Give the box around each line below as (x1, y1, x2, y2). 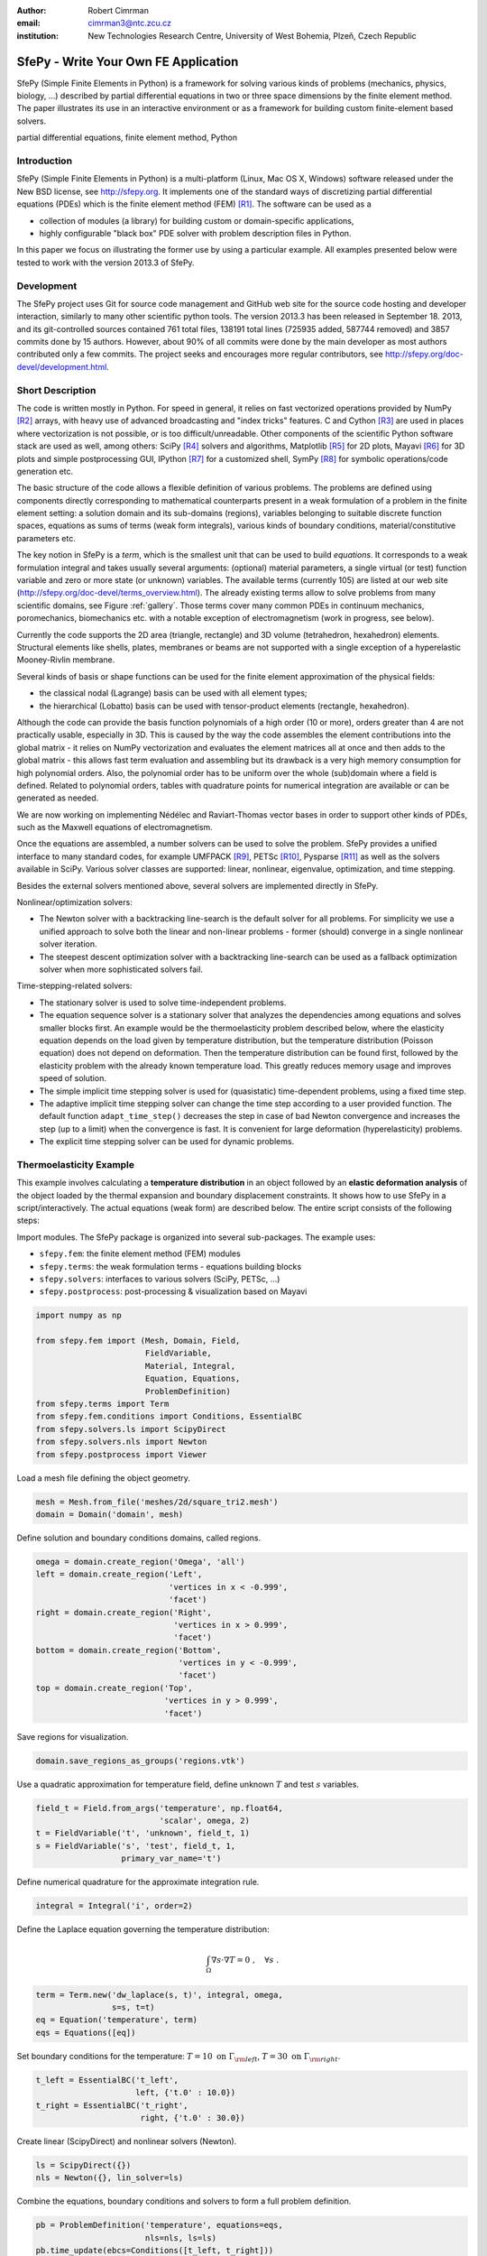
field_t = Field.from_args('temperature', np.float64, (35, 1803, 283, 1813)
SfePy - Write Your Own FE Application (16, 54, 239, 69)
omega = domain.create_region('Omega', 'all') (35, 1557, 245, 1567)
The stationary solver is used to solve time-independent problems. (39, 997, 287, 1008)
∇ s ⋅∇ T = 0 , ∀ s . (210, 1955, 280, 1965)
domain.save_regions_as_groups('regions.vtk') (35, 1755, 245, 1766)
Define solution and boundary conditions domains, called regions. (16, 1532, 262, 1543)
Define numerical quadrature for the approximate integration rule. (16, 1877, 260, 1888)
